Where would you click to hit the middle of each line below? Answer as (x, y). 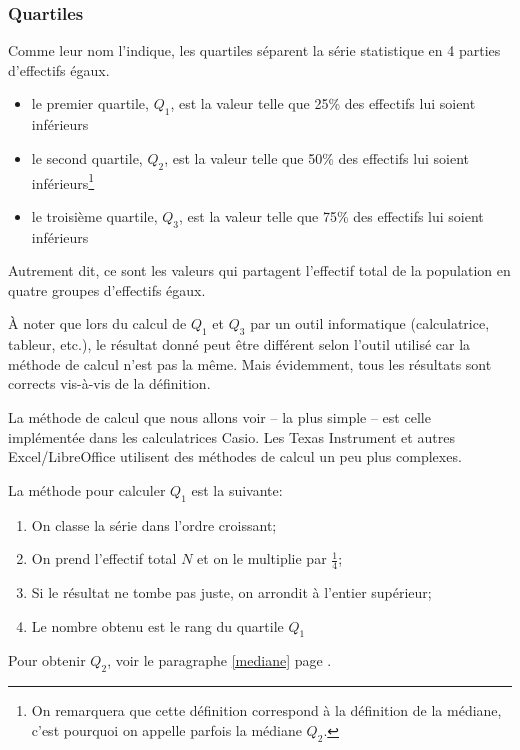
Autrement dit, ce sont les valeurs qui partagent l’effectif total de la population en (259, 270)
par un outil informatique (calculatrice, (370, 323)
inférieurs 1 (63, 181)
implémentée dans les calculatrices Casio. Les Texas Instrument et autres (231, 436)
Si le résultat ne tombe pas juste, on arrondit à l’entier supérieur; (231, 592)
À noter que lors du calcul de (97, 323)
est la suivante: (237, 489)
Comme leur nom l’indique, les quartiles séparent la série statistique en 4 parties (254, 50)
